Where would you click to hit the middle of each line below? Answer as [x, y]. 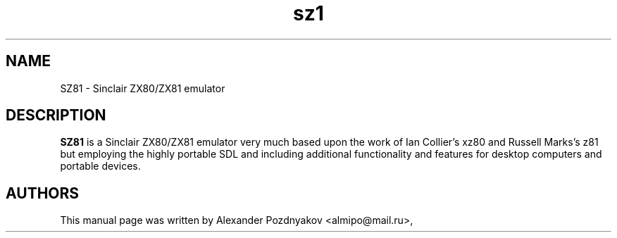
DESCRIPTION [56, 115]
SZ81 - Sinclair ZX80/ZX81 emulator [143, 88]
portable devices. [100, 166]
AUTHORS [43, 193]
